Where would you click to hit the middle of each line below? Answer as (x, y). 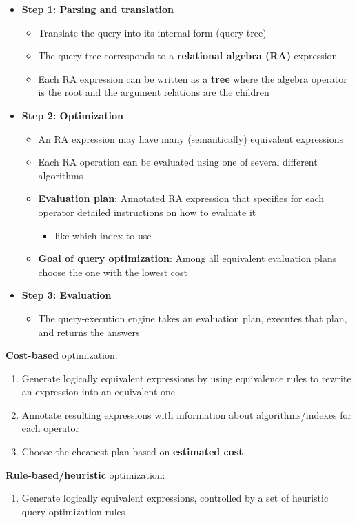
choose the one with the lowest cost (113, 272)
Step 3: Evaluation (67, 295)
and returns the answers (89, 332)
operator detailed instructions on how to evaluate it (147, 211)
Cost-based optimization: (62, 355)
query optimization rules (73, 511)
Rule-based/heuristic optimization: (85, 474)
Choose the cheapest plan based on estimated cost (132, 452)
